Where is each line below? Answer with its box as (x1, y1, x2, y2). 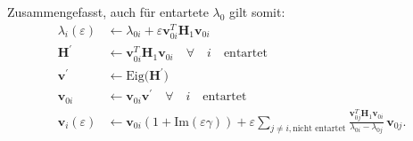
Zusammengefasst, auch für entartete (7, 3, 209, 20)
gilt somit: (229, 3, 285, 20)
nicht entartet (293, 124, 346, 134)
